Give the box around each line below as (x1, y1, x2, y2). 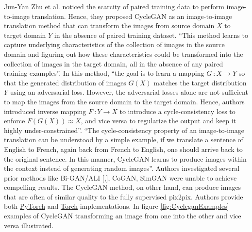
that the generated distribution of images (4, 77, 126, 87)
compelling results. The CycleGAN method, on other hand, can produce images (4, 182, 241, 192)
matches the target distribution (153, 77, 247, 87)
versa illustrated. (4, 220, 54, 230)
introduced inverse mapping (4, 106, 86, 116)
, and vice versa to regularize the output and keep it (81, 116, 236, 126)
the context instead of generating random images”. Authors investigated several (4, 163, 240, 173)
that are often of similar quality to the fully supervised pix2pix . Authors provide (4, 191, 243, 201)
